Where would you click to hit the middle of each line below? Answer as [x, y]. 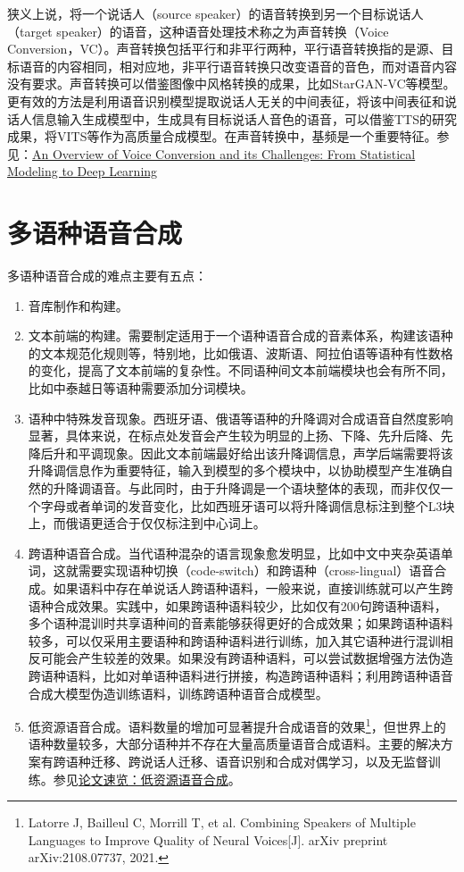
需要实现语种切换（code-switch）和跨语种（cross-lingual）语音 [256, 570]
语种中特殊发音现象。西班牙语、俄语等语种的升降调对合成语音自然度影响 [240, 418]
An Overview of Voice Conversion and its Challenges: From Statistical [224, 153]
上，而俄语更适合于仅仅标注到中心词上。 [147, 523]
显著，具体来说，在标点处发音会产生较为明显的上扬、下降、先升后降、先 [240, 436]
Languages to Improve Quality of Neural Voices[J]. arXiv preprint [208, 839]
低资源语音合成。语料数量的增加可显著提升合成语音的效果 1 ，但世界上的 [237, 725]
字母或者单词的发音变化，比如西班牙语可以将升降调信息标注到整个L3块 [248, 505]
